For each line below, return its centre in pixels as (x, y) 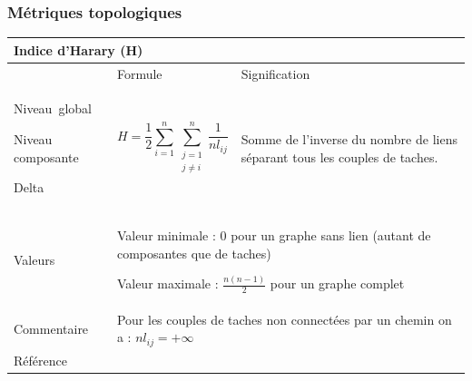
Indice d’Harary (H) (79, 49)
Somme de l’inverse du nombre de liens (349, 139)
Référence (40, 360)
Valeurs (34, 259)
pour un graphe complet (337, 283)
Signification (275, 73)
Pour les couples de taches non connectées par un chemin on (284, 319)
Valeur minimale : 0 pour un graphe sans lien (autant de (274, 235)
